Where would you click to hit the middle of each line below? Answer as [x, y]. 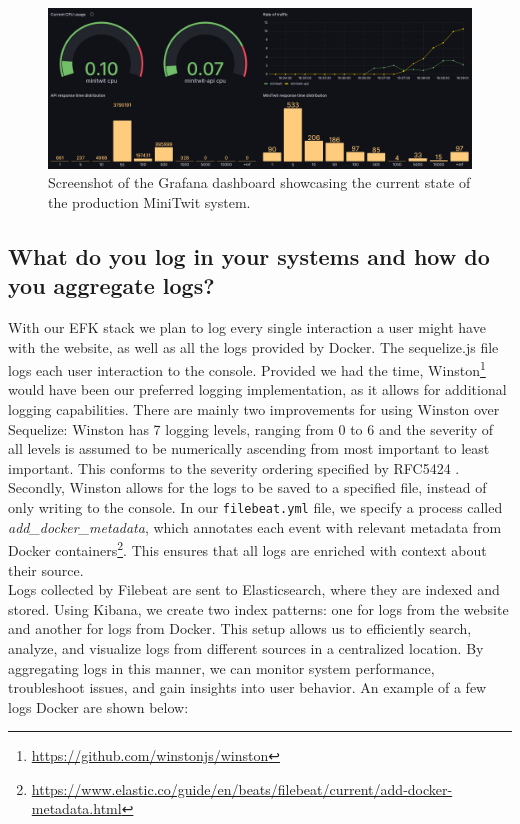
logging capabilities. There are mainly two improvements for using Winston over [254, 409]
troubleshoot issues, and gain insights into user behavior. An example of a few [247, 687]
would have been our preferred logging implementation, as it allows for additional [257, 389]
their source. [46, 569]
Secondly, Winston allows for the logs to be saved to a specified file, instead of [247, 487]
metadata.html [76, 808]
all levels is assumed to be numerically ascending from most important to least [249, 448]
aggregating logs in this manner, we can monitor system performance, [221, 667]
